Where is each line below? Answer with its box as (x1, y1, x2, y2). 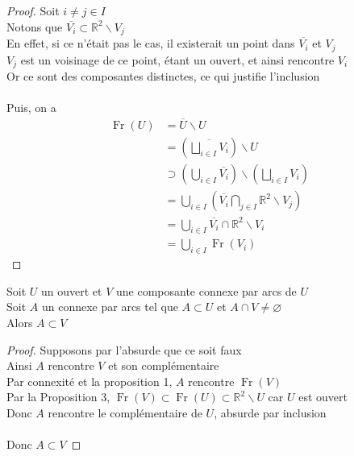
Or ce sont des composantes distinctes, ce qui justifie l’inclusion (6, 67, 320, 84)
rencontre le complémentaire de (48, 404, 202, 421)
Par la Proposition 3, (6, 388, 110, 405)
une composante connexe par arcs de (116, 282, 297, 299)
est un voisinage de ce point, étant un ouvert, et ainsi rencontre (20, 51, 335, 68)
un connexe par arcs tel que (41, 298, 178, 315)
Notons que (6, 18, 63, 35)
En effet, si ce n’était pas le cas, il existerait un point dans (6, 35, 295, 52)
